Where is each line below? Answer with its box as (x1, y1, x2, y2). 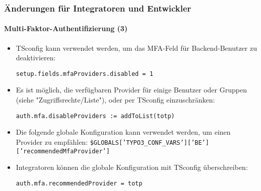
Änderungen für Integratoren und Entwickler (4, 2, 191, 14)
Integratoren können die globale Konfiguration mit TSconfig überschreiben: (16, 162, 248, 172)
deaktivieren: (16, 52, 56, 63)
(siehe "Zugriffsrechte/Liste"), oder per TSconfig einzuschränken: (16, 94, 215, 105)
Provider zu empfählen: (16, 136, 88, 147)
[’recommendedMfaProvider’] (16, 147, 110, 155)
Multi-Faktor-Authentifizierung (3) (4, 23, 128, 34)
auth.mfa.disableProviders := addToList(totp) (16, 112, 175, 120)
